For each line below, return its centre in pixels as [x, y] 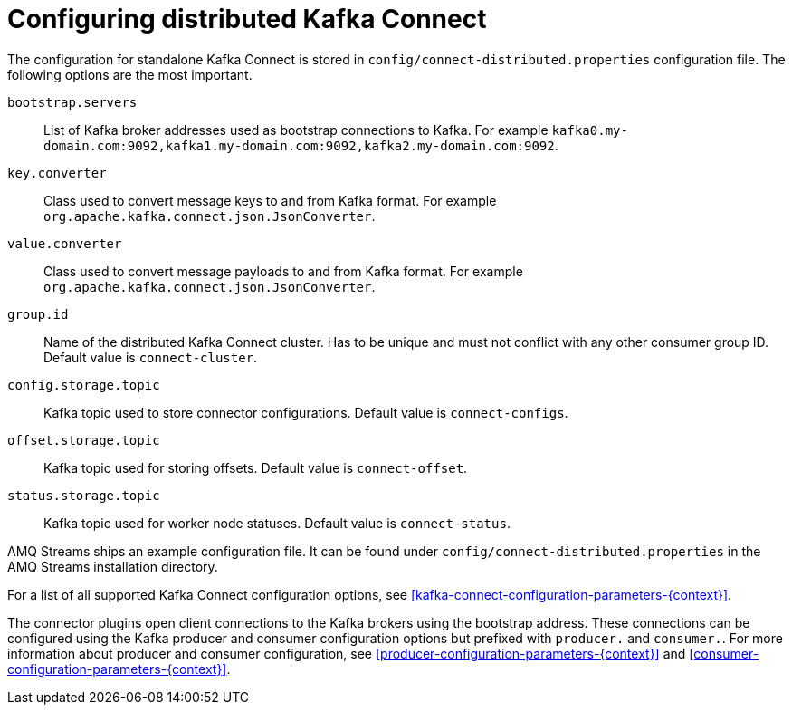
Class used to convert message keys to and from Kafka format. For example [270, 200]
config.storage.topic [84, 385]
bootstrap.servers [72, 102]
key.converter [57, 173]
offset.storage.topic [84, 440]
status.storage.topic [84, 495]
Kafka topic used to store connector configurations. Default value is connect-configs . [306, 412]
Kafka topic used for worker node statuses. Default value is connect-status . [277, 523]
